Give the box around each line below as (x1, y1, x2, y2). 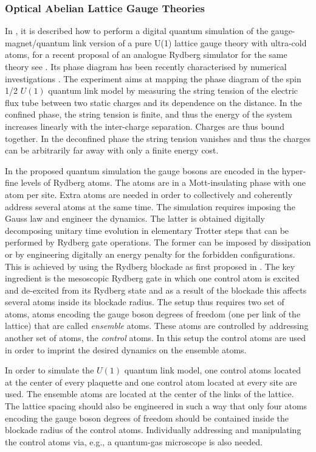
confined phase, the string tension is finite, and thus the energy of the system (5, 108, 292, 121)
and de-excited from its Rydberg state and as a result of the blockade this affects (5, 283, 307, 296)
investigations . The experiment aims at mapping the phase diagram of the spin (5, 72, 301, 85)
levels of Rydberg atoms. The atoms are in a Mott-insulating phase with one (21, 176, 306, 189)
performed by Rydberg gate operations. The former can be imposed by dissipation (5, 236, 311, 249)
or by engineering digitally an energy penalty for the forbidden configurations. (5, 247, 295, 260)
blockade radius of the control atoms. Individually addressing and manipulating (5, 423, 301, 436)
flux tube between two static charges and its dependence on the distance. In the (5, 96, 302, 108)
